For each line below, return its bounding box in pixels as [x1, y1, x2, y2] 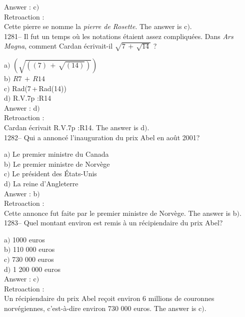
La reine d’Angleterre [12, 178, 78, 188]
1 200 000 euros [12, 263, 60, 274]
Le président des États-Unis [12, 168, 97, 179]
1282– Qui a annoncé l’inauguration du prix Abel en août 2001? [4, 132, 200, 142]
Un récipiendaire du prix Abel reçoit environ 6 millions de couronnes [4, 293, 214, 303]
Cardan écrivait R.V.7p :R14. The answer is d [4, 122, 145, 132]
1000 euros [12, 234, 45, 244]
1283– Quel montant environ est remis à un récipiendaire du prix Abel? [4, 217, 223, 228]
